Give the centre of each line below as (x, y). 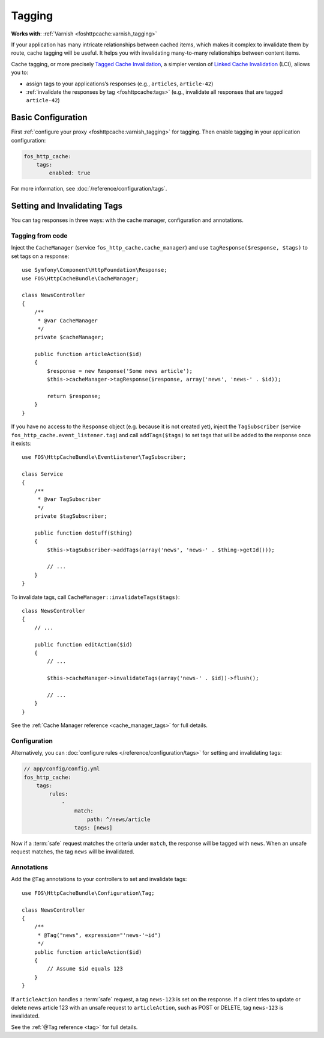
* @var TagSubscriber (69, 499)
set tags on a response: (40, 256)
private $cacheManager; (69, 337)
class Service (42, 474)
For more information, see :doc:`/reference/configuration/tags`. (89, 189)
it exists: (22, 443)
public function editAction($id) (83, 644)
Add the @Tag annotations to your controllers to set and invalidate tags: (99, 879)
